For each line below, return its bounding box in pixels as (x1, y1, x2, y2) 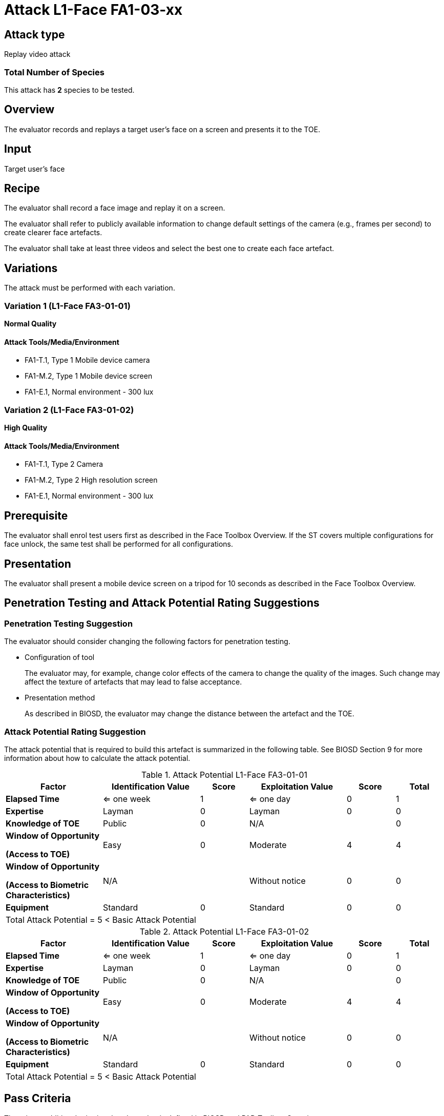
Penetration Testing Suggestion (4, 618, 133, 629)
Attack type (4, 28, 65, 41)
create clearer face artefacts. (4, 228, 102, 237)
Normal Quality (4, 319, 57, 328)
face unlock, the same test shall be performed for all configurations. (4, 540, 233, 549)
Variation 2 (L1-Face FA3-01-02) (4, 404, 134, 415)
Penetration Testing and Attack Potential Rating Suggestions (4, 596, 320, 610)
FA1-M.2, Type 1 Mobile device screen (25, 371, 153, 381)
